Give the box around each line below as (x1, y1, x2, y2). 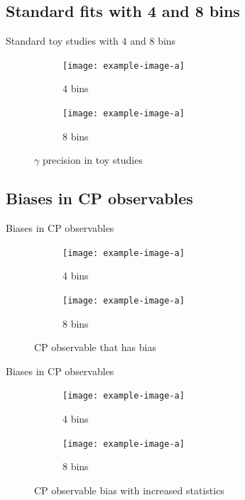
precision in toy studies (42, 152, 143, 167)
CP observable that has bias (34, 340, 156, 355)
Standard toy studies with (6, 33, 119, 48)
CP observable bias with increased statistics (34, 482, 224, 497)
